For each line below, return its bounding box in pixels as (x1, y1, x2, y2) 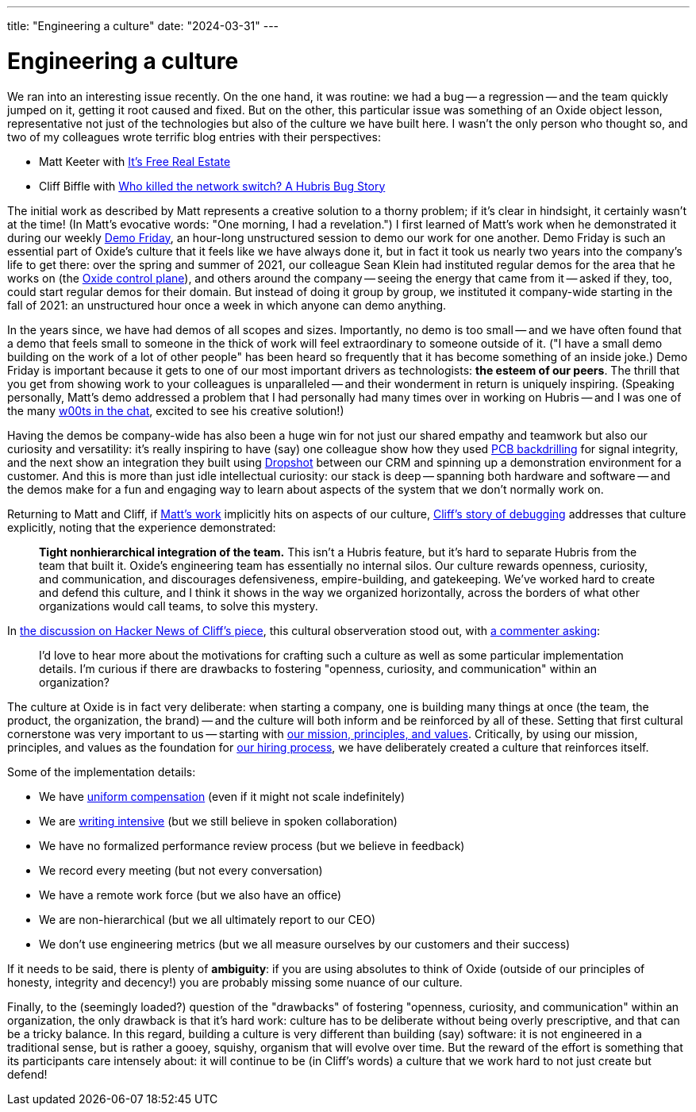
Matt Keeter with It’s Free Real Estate (39, 154, 231, 168)
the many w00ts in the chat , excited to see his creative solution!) (7, 403, 344, 417)
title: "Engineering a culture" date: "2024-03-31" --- (7, 19, 279, 33)
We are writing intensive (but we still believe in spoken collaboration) (39, 814, 398, 828)
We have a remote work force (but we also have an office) (39, 887, 342, 902)
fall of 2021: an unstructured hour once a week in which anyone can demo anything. (7, 298, 447, 312)
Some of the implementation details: (7, 764, 196, 779)
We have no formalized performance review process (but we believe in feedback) (39, 838, 465, 852)
